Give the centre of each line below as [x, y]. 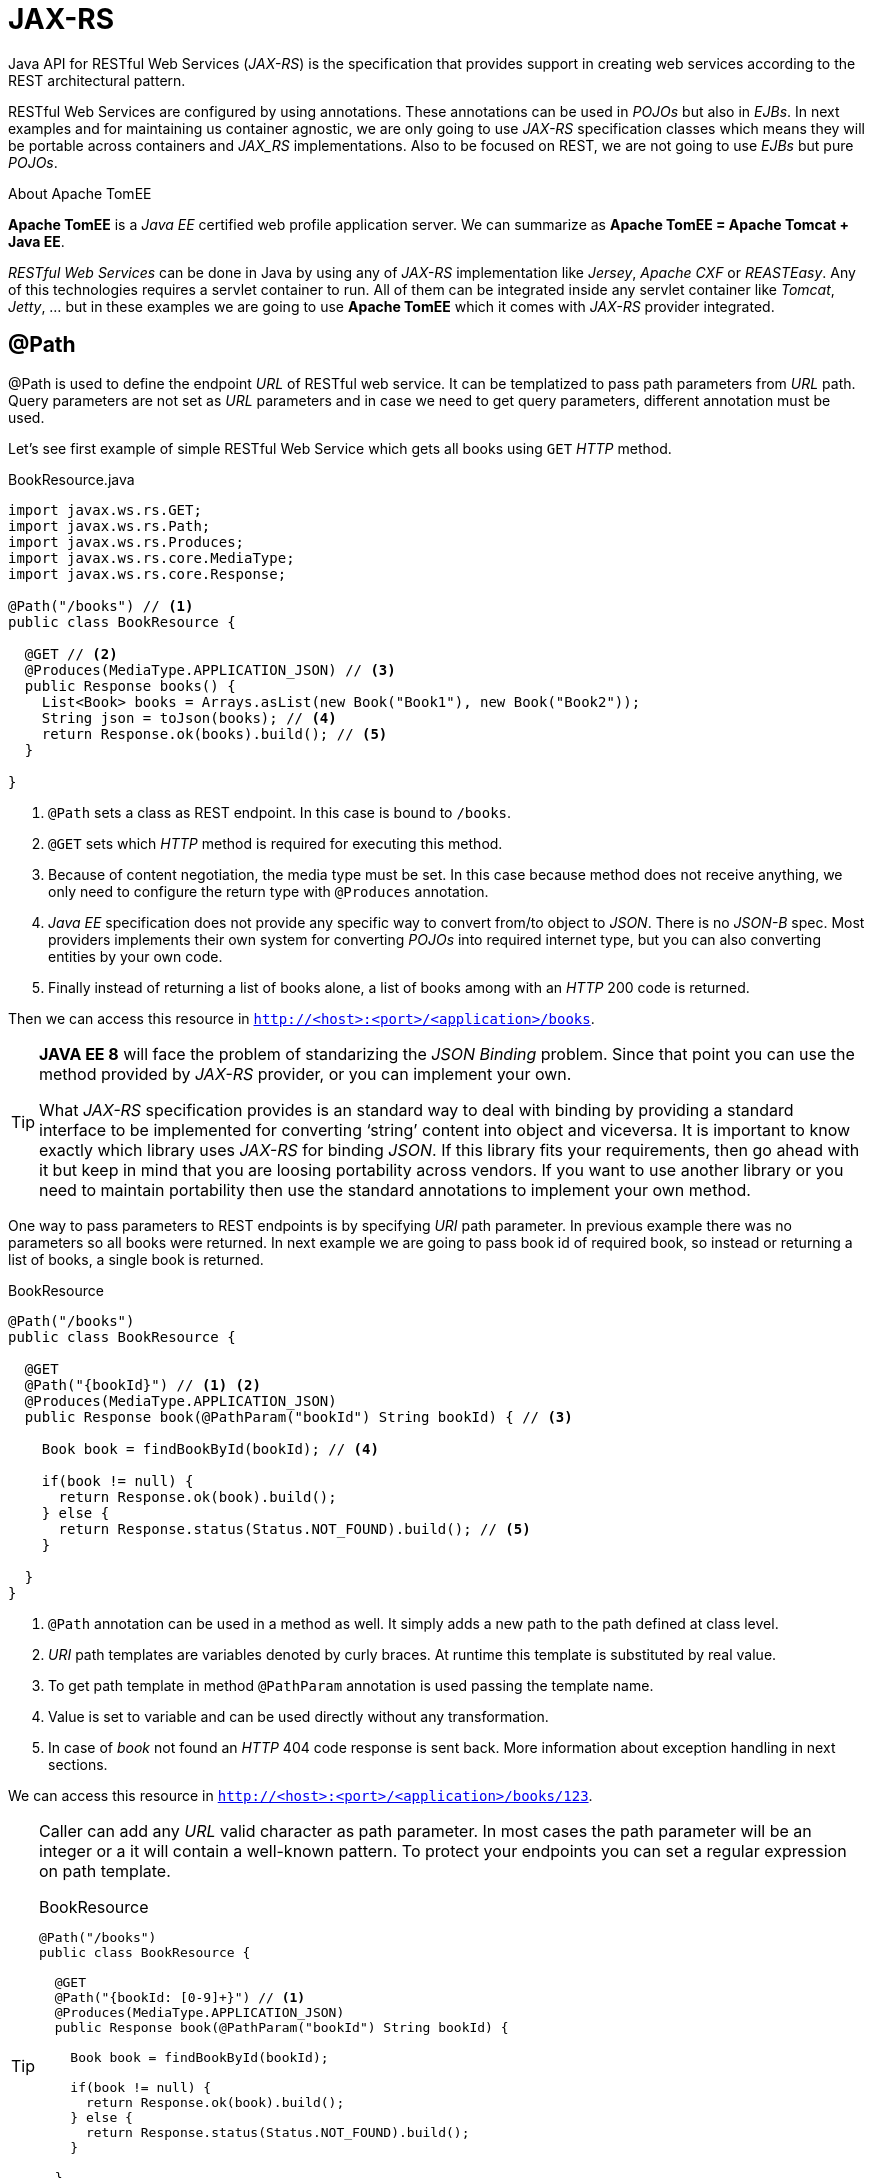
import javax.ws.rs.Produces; [126, 541]
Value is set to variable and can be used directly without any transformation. [298, 1716]
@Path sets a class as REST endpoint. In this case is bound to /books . [280, 812]
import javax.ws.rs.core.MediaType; [151, 557]
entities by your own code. [135, 956]
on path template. [105, 1870]
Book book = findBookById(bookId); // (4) [210, 1448]
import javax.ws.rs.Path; [109, 525]
